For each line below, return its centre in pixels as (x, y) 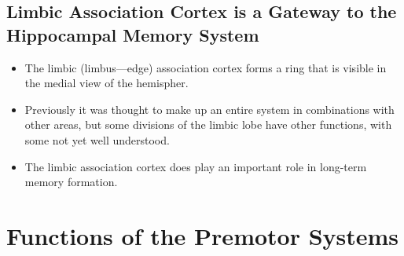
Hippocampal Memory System (133, 34)
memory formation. (71, 182)
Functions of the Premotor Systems (203, 235)
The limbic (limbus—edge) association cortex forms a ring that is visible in (206, 67)
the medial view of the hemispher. (107, 83)
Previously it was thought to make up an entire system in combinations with (209, 109)
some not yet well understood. (97, 139)
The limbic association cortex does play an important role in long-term (196, 166)
